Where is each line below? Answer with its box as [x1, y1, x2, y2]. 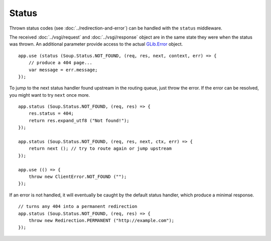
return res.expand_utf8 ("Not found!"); [28, 118, 130, 123]
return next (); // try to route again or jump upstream [28, 146, 172, 151]
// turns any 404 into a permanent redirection [18, 203, 138, 209]
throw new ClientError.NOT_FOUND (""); [28, 173, 127, 179]
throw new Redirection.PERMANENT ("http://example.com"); [28, 217, 175, 223]
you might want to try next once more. [9, 92, 90, 98]
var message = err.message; [28, 67, 98, 73]
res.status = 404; [28, 111, 74, 116]
